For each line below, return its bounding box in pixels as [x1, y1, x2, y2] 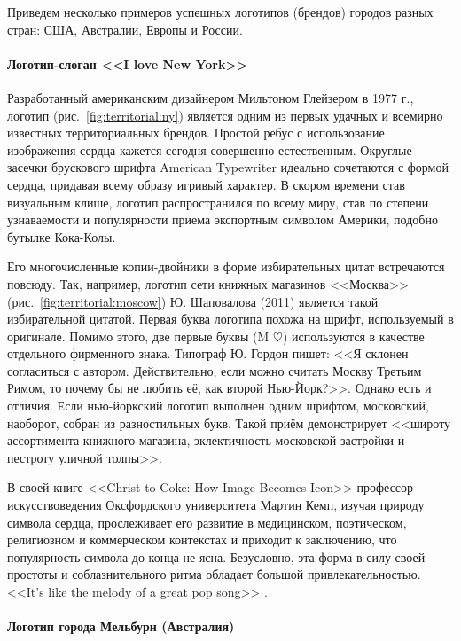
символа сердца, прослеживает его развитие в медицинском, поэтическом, [7, 512, 407, 531]
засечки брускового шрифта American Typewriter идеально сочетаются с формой [7, 158, 449, 176]
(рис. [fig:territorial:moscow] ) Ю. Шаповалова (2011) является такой [7, 292, 379, 310]
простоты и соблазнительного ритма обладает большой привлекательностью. [7, 565, 421, 583]
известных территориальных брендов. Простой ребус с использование [7, 123, 385, 142]
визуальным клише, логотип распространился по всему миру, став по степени [7, 192, 429, 211]
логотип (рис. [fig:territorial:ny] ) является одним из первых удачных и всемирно [7, 106, 443, 124]
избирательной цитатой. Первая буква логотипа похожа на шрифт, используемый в [7, 309, 454, 328]
